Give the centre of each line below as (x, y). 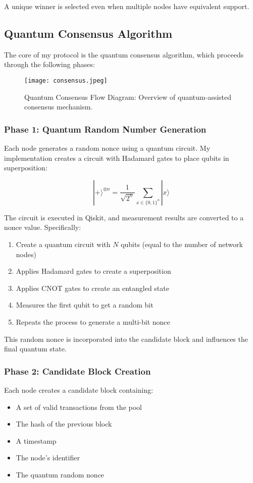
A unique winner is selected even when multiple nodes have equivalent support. (127, 6)
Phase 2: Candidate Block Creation (78, 371)
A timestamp (36, 440)
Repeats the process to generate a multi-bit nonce (93, 321)
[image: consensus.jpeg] (66, 80)
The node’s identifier (48, 458)
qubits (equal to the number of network (182, 244)
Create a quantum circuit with (63, 244)
